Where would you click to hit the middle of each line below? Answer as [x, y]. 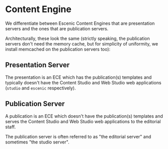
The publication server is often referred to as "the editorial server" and [78, 136]
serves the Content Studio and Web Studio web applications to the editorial [83, 121]
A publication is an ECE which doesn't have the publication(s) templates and [84, 116]
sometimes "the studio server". [37, 142]
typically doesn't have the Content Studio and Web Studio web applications [83, 82]
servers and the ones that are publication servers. [57, 28]
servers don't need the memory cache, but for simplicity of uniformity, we [82, 43]
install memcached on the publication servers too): [58, 49]
